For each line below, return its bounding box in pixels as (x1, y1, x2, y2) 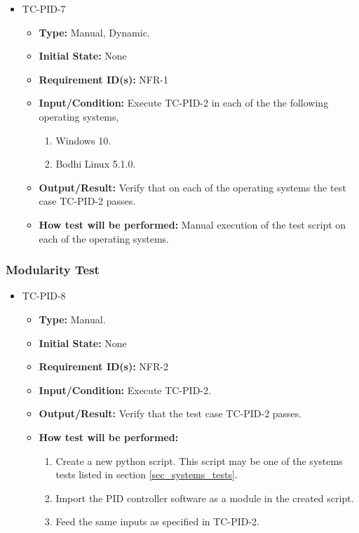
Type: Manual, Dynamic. (39, 25, 150, 39)
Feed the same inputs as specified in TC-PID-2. (55, 514, 259, 529)
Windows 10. (55, 133, 111, 147)
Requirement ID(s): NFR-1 (39, 72, 168, 86)
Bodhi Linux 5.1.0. (55, 156, 136, 171)
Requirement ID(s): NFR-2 (39, 359, 168, 374)
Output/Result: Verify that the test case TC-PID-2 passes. (39, 406, 302, 421)
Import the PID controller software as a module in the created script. (55, 490, 354, 505)
